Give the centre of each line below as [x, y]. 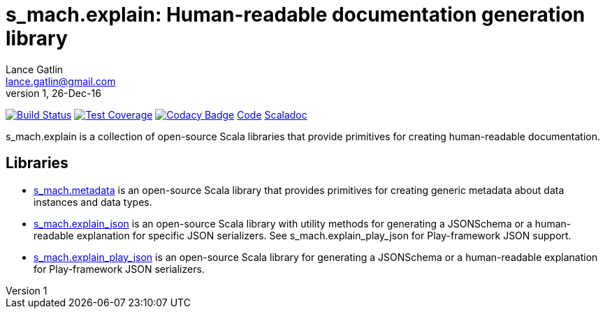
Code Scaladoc [272, 114]
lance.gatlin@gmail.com [61, 81]
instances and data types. [93, 202]
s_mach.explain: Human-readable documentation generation [296, 15]
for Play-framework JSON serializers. [119, 269]
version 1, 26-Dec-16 [53, 93]
